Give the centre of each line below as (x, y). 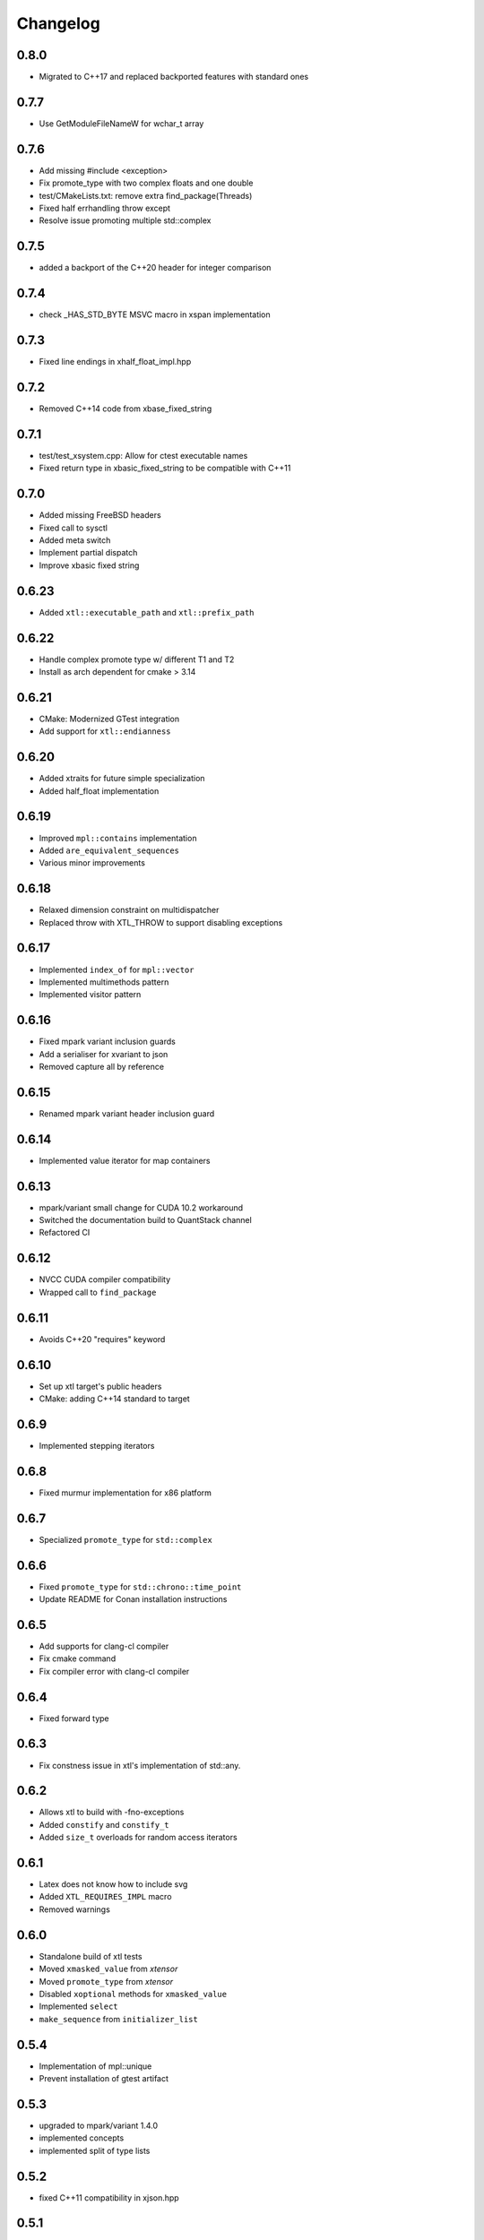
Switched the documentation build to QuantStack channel (146, 1220)
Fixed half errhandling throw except (104, 208)
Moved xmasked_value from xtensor (108, 1969)
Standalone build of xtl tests (91, 1956)
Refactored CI (65, 1233)
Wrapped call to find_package (98, 1292)
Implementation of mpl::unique (95, 2066)
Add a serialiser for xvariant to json (104, 1054)
